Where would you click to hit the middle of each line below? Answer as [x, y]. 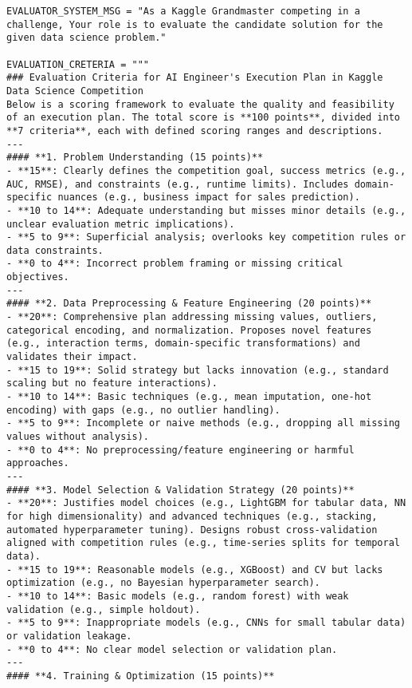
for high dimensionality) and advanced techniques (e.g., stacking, [192, 516]
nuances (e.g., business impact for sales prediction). [209, 198]
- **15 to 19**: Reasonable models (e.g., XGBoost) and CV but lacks [195, 569]
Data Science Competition [75, 91]
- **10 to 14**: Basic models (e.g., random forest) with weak [178, 596]
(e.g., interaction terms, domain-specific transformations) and [183, 344]
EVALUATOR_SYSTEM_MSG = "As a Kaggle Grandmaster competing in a [183, 11]
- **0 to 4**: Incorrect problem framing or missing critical [175, 264]
